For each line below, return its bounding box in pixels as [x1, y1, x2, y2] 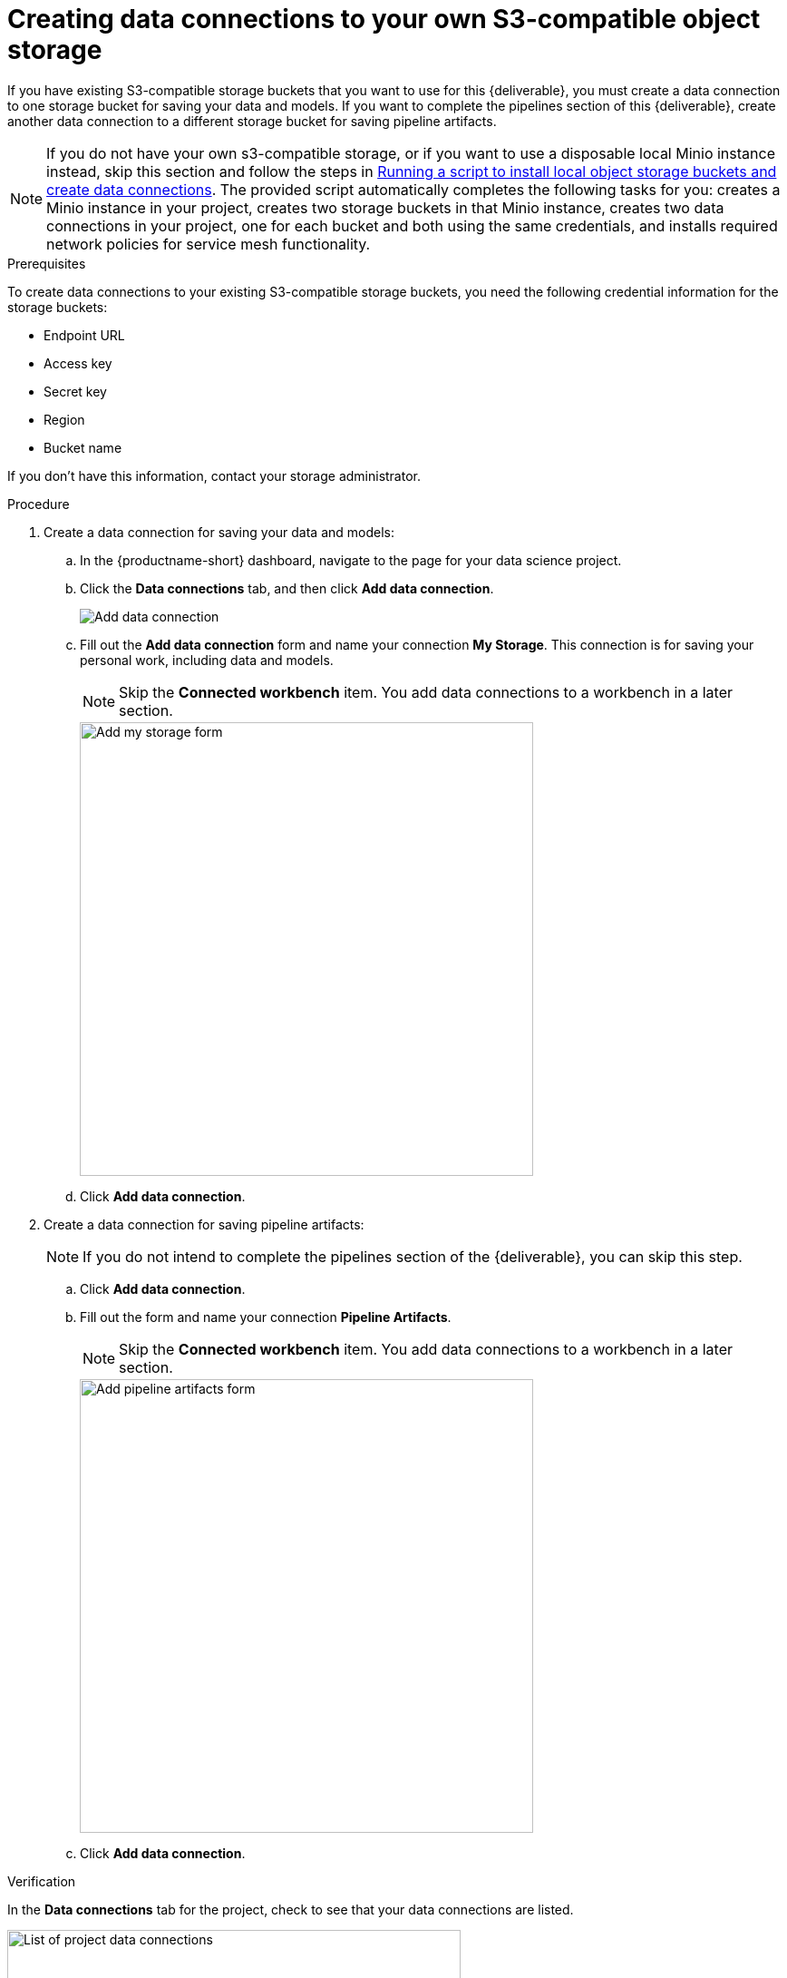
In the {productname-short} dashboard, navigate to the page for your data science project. [80, 552, 622, 568]
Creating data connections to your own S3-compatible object [7, 4, 761, 34]
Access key [44, 355, 112, 371]
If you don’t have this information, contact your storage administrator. [7, 467, 421, 484]
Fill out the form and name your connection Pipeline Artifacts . [80, 1308, 452, 1325]
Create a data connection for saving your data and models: [44, 524, 394, 540]
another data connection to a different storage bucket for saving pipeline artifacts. [7, 113, 497, 129]
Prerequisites [7, 255, 86, 271]
